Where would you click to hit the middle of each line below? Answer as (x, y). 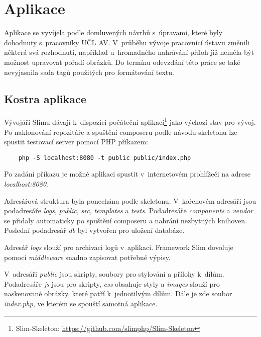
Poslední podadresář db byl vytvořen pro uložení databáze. (94, 230)
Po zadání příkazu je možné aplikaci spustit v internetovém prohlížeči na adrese (127, 174)
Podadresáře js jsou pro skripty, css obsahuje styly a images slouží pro (112, 283)
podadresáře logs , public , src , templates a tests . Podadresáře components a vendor (129, 210)
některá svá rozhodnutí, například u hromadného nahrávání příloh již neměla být (129, 52)
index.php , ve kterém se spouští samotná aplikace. (81, 303)
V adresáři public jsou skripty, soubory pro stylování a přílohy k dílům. (114, 274)
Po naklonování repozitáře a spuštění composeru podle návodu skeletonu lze (121, 132)
